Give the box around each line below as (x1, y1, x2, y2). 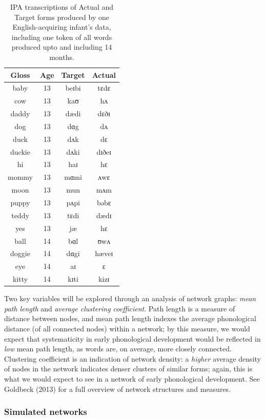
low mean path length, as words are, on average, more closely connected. (4, 343, 232, 354)
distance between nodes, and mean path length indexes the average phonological (4, 313, 256, 324)
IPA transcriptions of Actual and (10, 2, 114, 12)
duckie (10, 146, 30, 157)
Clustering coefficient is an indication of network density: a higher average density (4, 353, 261, 364)
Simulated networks (4, 405, 87, 418)
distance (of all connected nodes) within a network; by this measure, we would (4, 323, 250, 333)
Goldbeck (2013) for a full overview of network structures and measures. (4, 383, 231, 394)
